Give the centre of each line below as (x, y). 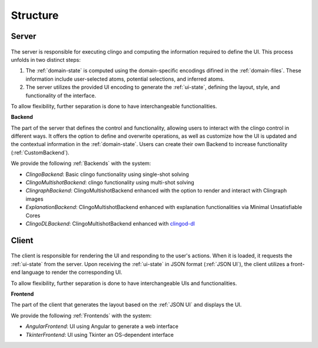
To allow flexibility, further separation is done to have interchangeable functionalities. (114, 106)
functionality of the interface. (61, 95)
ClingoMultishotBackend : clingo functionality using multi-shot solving (110, 183)
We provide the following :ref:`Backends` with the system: (81, 163)
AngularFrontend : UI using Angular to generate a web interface (102, 326)
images (34, 199)
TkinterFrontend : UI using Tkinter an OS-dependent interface (100, 334)
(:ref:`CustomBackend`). (40, 153)
